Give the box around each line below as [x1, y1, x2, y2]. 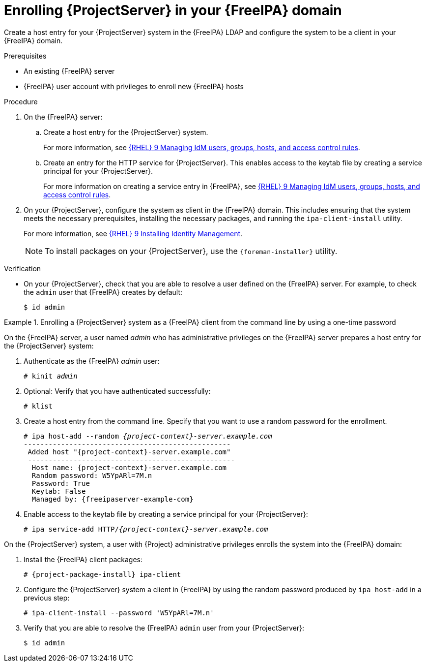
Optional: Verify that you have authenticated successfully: [24, 386, 211, 395]
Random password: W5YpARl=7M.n [31, 471, 152, 479]
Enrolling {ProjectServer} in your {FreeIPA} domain [4, 2, 342, 19]
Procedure [4, 97, 38, 106]
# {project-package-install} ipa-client [24, 570, 181, 578]
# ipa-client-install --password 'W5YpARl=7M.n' [24, 608, 214, 617]
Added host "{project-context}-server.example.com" [28, 447, 231, 456]
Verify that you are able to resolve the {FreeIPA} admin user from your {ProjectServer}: [24, 623, 305, 632]
